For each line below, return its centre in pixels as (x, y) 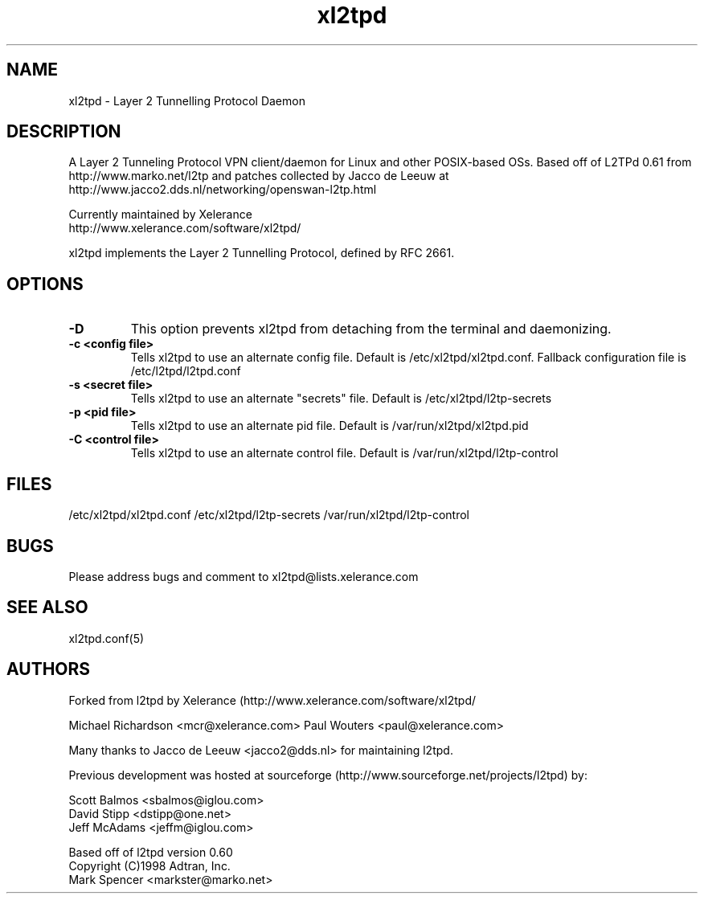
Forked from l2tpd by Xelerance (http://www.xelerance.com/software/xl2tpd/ (272, 700)
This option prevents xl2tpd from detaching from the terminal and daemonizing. (371, 329)
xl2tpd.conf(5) (106, 638)
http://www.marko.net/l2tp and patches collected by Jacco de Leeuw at (259, 176)
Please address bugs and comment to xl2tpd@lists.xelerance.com (244, 576)
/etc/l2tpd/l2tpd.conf (186, 371)
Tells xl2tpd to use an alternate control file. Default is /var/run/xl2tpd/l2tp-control (344, 453)
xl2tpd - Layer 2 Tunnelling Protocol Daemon (187, 100)
